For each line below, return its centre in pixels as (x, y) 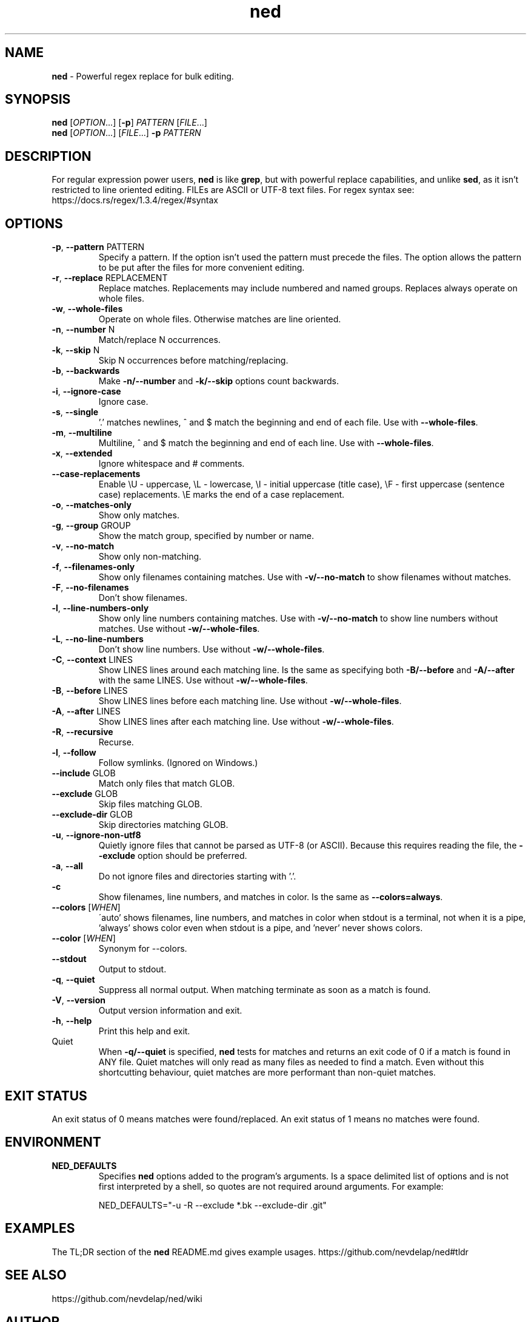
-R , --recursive (82, 732)
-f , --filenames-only (93, 567)
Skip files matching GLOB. (150, 804)
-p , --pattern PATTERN (98, 247)
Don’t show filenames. (143, 598)
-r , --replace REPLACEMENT (110, 278)
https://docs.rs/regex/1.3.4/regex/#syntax (135, 200)
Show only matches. (139, 515)
